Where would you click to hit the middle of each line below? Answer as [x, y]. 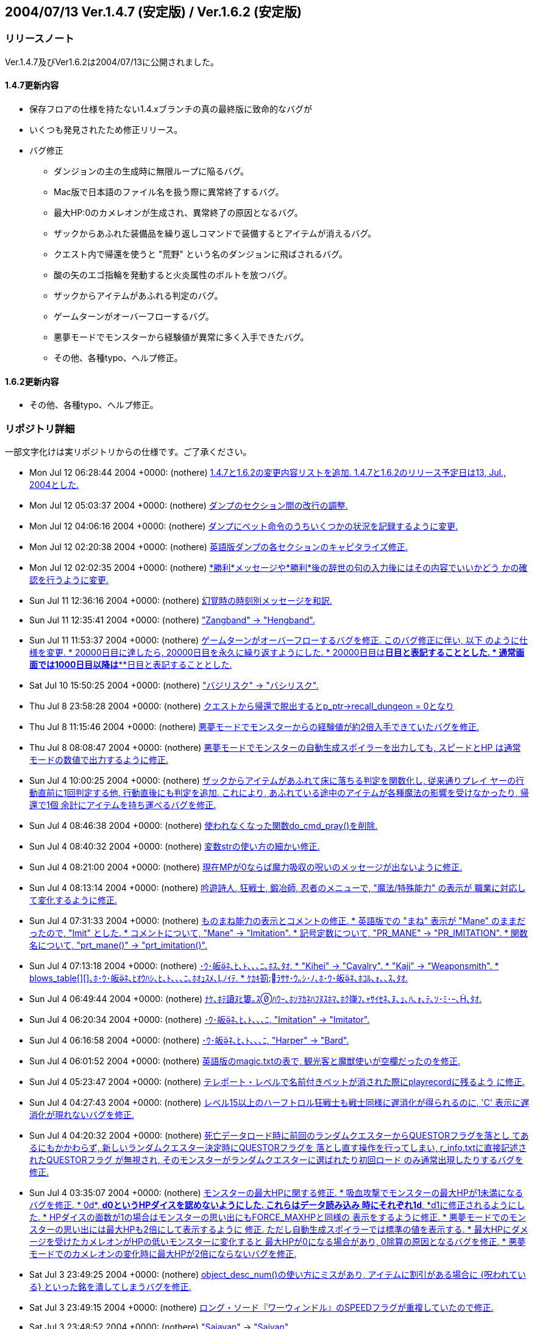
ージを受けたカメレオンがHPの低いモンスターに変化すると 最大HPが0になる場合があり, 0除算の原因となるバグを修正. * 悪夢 [278, 1241]
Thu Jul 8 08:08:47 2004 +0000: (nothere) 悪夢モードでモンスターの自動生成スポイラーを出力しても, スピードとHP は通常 [275, 747]
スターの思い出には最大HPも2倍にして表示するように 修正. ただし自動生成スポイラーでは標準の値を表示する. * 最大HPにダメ [279, 1229]
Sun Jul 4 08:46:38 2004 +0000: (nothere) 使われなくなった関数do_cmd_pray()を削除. [204, 825]
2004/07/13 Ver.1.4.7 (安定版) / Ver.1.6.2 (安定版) [153, 12]
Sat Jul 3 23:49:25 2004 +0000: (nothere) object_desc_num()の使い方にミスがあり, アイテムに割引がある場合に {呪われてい [278, 1274]
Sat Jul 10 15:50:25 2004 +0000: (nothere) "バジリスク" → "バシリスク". [174, 685]
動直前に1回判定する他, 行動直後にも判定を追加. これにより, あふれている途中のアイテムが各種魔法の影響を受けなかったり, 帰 [279, 792]
